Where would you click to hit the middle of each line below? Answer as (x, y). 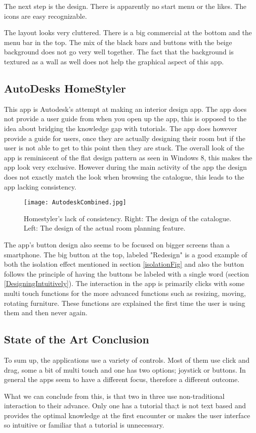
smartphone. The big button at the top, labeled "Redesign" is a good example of (126, 254)
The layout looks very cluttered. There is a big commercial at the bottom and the (128, 32)
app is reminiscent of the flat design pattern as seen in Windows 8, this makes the (128, 157)
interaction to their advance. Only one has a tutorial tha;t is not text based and (125, 406)
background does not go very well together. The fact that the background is (119, 52)
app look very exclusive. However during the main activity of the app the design (126, 167)
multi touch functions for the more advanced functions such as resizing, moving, (125, 293)
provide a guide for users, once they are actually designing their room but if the (125, 138)
